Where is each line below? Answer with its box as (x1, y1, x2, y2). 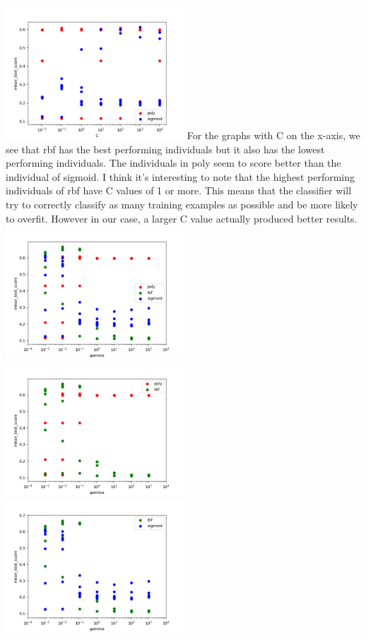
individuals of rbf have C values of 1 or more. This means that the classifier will (6, 183, 352, 198)
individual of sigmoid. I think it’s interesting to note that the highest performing (6, 169, 355, 184)
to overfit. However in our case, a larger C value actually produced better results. (6, 211, 358, 225)
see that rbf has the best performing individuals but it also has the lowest (6, 141, 325, 156)
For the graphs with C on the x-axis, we (187, 128, 360, 142)
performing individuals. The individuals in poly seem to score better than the (6, 155, 341, 170)
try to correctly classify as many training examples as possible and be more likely (6, 196, 358, 211)
